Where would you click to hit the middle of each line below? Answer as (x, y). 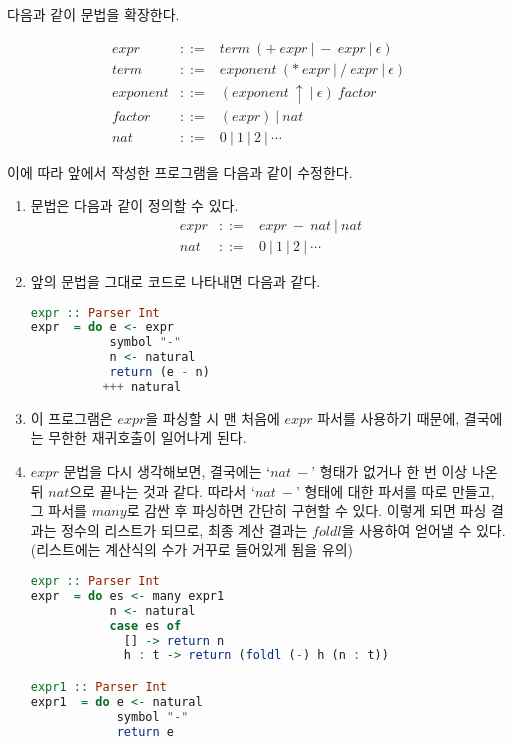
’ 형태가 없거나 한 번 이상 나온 (404, 471)
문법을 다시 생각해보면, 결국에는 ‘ (167, 471)
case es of (145, 625)
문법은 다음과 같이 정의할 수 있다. (134, 205)
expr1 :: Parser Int (98, 686)
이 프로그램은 (71, 417)
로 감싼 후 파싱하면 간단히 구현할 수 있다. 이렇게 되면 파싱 (306, 510)
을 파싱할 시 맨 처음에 (212, 417)
